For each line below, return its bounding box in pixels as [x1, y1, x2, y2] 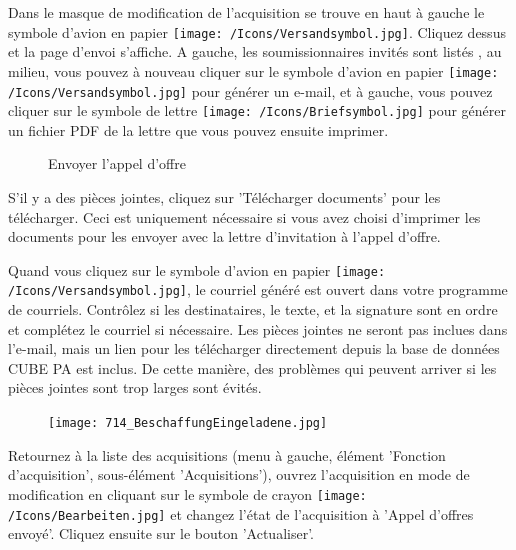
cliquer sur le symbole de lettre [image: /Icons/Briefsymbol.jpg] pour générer [8, 100, 507, 121]
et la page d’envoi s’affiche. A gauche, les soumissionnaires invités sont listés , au [8, 41, 502, 62]
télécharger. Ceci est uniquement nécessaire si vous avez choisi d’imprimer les [8, 206, 481, 227]
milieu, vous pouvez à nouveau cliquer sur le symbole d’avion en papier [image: [8, 60, 499, 81]
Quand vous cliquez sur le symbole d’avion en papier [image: [8, 259, 386, 280]
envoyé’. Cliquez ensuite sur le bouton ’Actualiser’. [8, 523, 314, 544]
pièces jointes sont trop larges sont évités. [8, 377, 262, 398]
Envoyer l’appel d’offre [48, 153, 186, 174]
